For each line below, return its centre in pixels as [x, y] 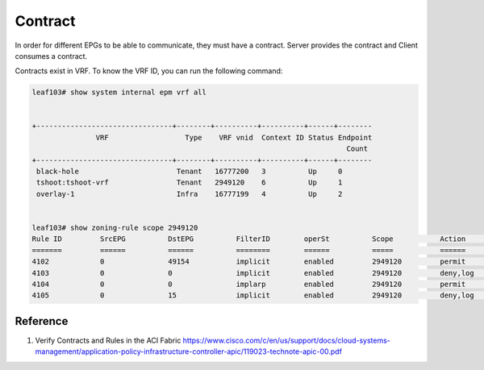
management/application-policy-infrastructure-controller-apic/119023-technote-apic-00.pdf [189, 351]
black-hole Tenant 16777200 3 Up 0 [190, 172]
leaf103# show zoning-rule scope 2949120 [115, 228]
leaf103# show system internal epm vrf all [119, 92]
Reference [42, 321]
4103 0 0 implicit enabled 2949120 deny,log [253, 273]
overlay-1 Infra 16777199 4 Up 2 [190, 194]
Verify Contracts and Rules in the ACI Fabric [108, 340]
